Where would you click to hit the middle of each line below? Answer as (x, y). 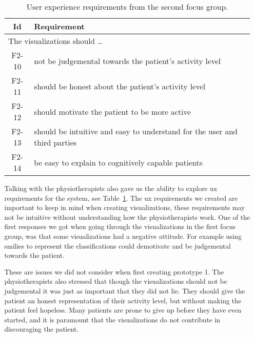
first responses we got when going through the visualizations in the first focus (120, 226)
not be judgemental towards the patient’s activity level (127, 61)
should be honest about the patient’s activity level (120, 86)
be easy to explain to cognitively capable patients (118, 162)
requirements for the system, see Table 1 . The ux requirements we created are (121, 198)
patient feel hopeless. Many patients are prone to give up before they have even (123, 310)
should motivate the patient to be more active (112, 111)
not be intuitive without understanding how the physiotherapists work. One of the (127, 217)
